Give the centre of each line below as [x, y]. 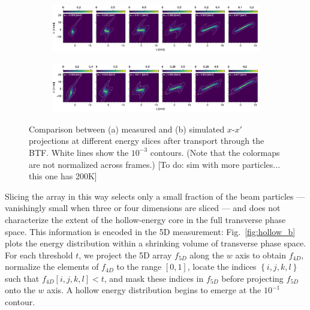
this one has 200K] [63, 176]
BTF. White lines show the [79, 152]
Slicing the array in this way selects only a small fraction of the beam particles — [155, 196]
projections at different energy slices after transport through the [147, 141]
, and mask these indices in [154, 278]
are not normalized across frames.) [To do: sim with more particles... [155, 164]
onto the [20, 290]
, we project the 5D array [125, 255]
